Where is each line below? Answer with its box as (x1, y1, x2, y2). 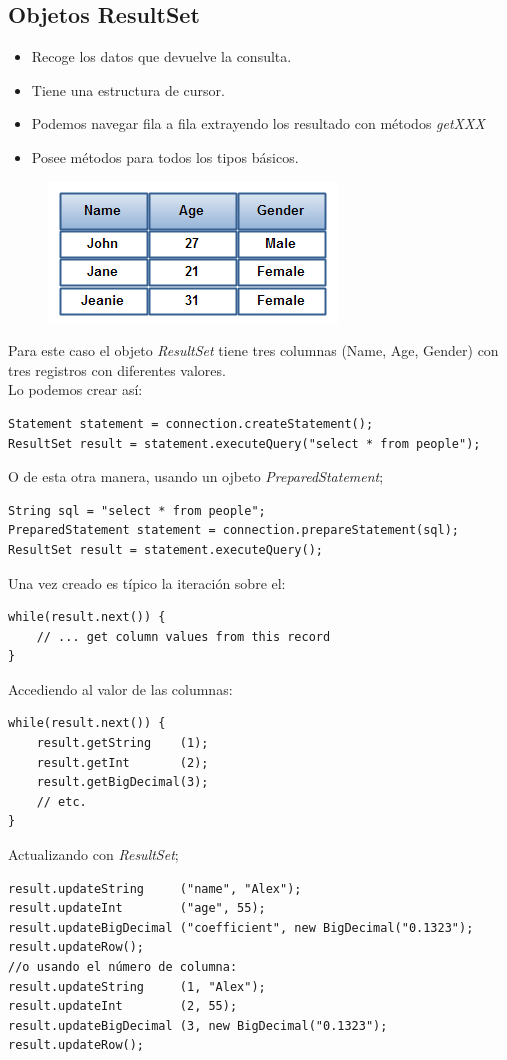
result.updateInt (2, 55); (8, 999, 238, 1014)
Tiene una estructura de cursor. (31, 79, 225, 100)
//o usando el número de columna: (8, 960, 238, 975)
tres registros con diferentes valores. (8, 359, 226, 380)
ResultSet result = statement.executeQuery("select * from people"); (8, 436, 481, 451)
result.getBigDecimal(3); (36, 775, 209, 790)
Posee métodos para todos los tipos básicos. (31, 146, 299, 167)
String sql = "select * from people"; (8, 503, 266, 518)
